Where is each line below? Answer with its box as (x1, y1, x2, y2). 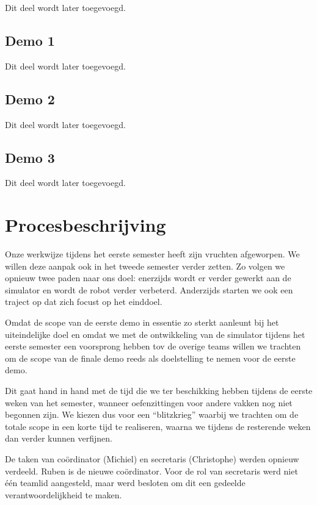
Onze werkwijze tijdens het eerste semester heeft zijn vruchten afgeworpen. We (5, 248, 300, 260)
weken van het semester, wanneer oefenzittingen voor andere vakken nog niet (5, 396, 293, 409)
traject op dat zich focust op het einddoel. (5, 295, 162, 308)
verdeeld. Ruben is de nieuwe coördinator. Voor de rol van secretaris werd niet (5, 464, 298, 477)
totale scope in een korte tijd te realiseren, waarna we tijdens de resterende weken (5, 420, 311, 432)
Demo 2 (5, 89, 55, 108)
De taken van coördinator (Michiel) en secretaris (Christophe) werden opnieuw (5, 453, 299, 465)
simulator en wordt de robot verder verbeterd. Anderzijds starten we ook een (5, 283, 293, 296)
